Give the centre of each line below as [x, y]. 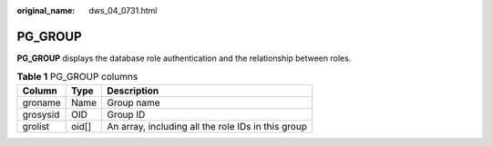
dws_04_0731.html [123, 10]
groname [41, 102]
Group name [133, 102]
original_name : [46, 10]
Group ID [126, 114]
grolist [36, 126]
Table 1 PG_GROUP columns [77, 77]
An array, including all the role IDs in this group [207, 126]
